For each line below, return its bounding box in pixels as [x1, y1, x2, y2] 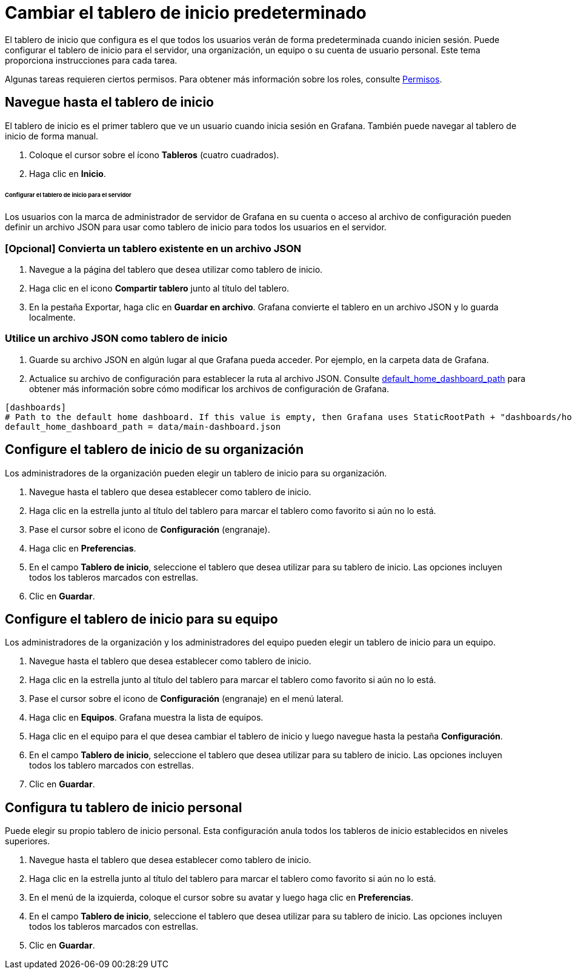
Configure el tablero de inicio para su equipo [5, 612, 278, 627]
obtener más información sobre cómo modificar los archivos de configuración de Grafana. [29, 383, 390, 394]
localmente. [29, 312, 76, 323]
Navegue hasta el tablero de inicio [5, 95, 214, 110]
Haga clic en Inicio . [29, 168, 106, 179]
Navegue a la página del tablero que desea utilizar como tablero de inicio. [29, 264, 323, 275]
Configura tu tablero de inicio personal [5, 799, 242, 815]
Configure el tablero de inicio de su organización [5, 442, 304, 458]
